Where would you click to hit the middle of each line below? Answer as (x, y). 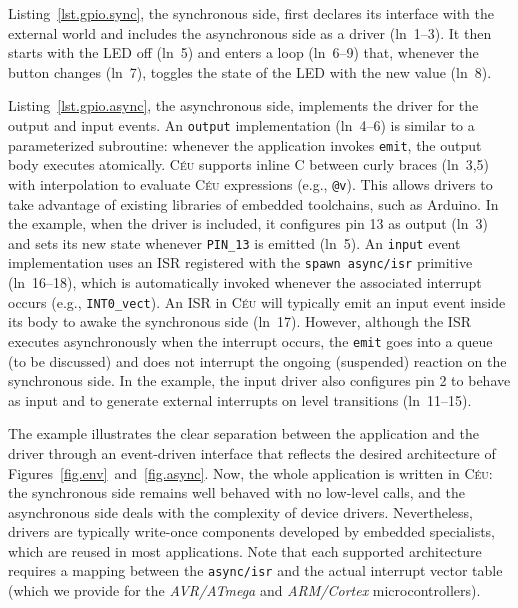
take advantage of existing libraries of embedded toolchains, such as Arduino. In (253, 203)
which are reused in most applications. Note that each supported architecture (245, 550)
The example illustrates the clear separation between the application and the (243, 433)
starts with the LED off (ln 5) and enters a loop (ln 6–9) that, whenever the (243, 52)
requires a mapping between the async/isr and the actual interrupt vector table (255, 570)
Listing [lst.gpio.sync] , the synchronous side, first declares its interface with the (251, 13)
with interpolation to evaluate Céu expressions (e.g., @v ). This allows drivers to (250, 183)
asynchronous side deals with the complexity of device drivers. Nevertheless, (240, 511)
